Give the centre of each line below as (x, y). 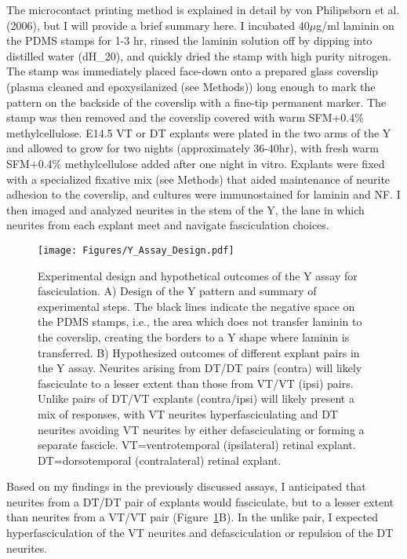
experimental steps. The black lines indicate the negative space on (196, 306)
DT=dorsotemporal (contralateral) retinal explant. (160, 460)
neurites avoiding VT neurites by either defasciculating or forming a (201, 429)
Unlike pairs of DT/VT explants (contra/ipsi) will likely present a (196, 398)
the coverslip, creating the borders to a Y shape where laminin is (194, 336)
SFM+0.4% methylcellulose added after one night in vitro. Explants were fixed (196, 163)
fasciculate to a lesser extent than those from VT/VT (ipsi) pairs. (196, 383)
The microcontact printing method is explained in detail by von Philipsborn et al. (203, 9)
